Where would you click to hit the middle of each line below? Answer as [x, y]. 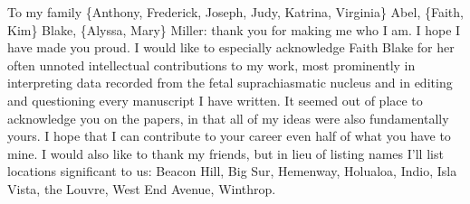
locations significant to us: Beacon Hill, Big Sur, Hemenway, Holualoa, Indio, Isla [232, 171]
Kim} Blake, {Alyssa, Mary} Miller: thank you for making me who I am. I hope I [234, 29]
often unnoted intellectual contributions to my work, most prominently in [211, 65]
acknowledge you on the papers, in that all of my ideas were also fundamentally [228, 118]
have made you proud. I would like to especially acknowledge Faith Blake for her [231, 47]
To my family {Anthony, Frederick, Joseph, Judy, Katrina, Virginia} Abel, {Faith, [235, 12]
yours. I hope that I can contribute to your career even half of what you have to [229, 136]
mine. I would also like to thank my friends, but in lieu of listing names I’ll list [225, 153]
